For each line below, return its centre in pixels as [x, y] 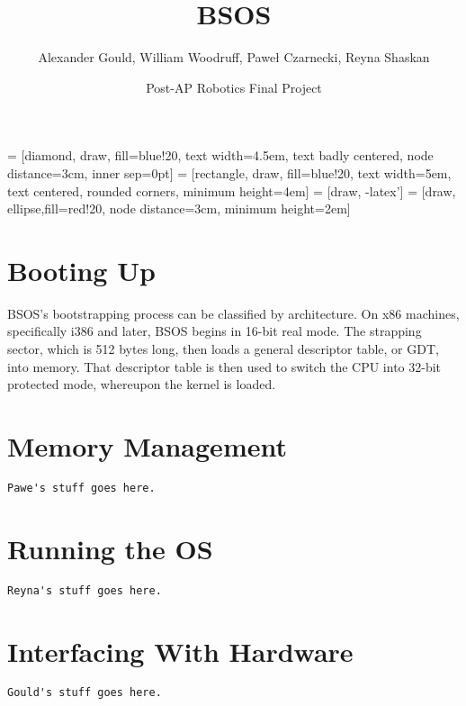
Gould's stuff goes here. [85, 693]
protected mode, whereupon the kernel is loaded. [142, 384]
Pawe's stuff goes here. [81, 488]
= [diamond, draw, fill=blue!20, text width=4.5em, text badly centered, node [220, 155]
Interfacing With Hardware [180, 651]
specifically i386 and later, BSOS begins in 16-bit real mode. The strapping [215, 331]
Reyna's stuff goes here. [85, 590]
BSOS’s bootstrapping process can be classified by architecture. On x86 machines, [233, 313]
